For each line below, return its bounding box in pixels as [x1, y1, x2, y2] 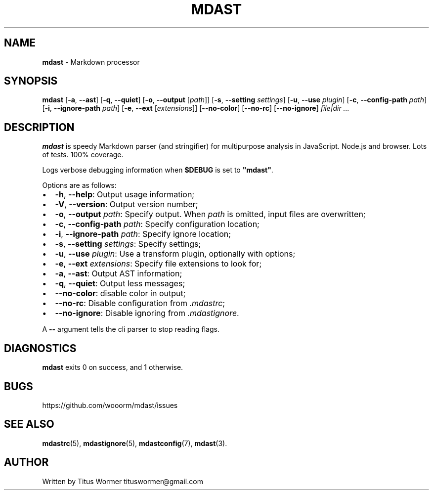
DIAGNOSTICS [4, 342, 77, 355]
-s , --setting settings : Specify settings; [55, 239, 201, 249]
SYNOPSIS [4, 75, 58, 88]
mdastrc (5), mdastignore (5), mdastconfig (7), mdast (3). [42, 439, 227, 448]
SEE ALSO [4, 418, 54, 431]
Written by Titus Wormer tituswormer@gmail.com [42, 477, 203, 486]
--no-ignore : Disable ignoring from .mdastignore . [55, 308, 239, 318]
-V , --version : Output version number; [55, 199, 198, 210]
